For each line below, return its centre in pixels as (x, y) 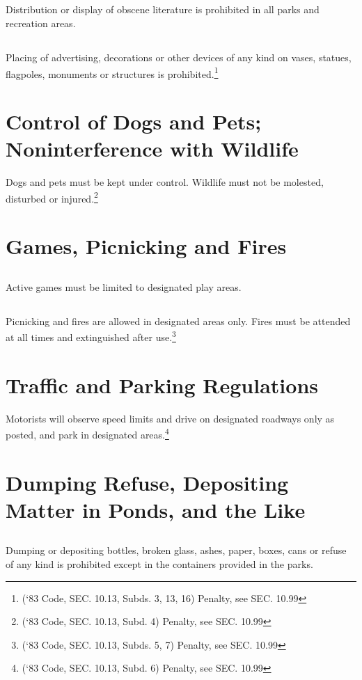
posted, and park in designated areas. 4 (87, 433)
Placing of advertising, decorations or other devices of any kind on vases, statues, (179, 57)
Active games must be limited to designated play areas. (124, 286)
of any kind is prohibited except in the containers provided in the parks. (159, 564)
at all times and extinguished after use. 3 (91, 336)
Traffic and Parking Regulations (162, 385)
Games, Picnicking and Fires (146, 246)
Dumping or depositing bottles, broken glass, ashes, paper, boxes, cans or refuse (176, 550)
